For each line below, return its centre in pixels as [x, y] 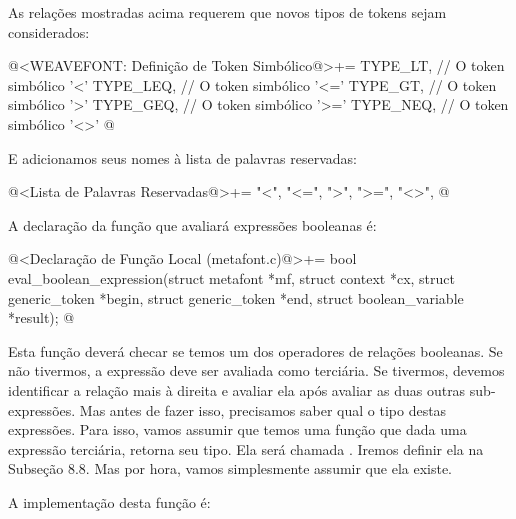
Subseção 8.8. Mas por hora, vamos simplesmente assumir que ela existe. [230, 468]
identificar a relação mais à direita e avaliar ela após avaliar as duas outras [237, 389]
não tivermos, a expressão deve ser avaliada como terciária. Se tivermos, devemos [256, 370]
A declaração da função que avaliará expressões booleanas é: [192, 224]
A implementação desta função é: [109, 501]
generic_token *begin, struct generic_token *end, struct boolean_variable [236, 297]
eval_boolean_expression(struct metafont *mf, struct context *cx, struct [231, 277]
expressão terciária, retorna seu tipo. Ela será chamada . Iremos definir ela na [246, 448]
